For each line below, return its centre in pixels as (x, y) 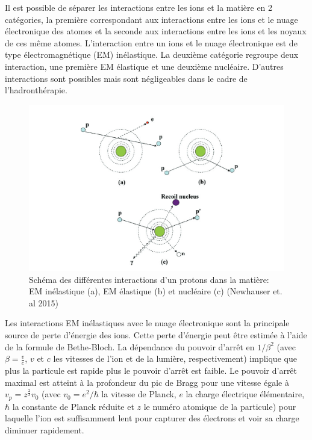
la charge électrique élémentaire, (245, 394)
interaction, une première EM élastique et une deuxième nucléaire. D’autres (144, 66)
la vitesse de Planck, (139, 394)
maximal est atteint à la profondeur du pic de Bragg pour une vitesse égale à (147, 382)
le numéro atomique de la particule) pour (220, 406)
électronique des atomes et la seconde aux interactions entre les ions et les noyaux (156, 31)
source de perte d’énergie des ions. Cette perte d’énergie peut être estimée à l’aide (156, 334)
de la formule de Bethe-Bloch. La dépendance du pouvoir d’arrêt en (130, 346)
